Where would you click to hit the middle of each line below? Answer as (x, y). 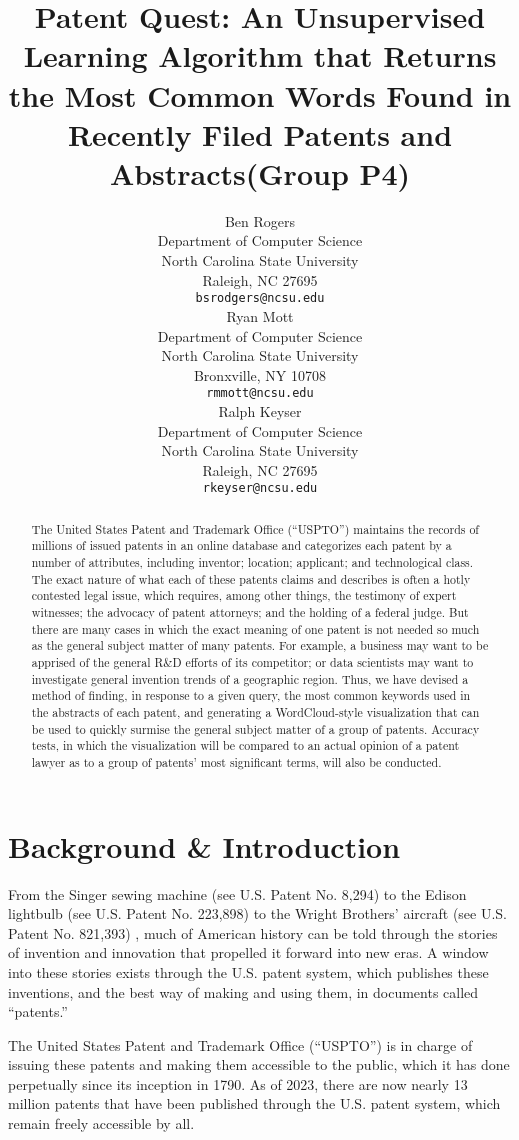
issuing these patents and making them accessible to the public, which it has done (259, 1064)
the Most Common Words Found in (260, 94)
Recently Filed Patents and (260, 133)
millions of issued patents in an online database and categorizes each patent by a (241, 545)
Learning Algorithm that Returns (260, 55)
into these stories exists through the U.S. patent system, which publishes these (248, 971)
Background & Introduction (204, 845)
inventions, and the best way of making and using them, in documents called (243, 991)
